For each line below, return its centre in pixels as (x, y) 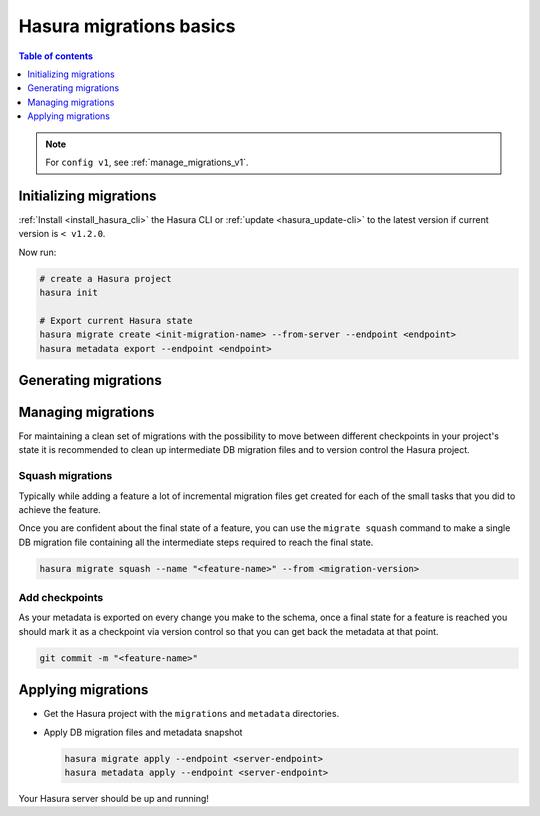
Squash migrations (65, 476)
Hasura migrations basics (127, 26)
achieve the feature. (60, 509)
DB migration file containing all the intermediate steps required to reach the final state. (196, 542)
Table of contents (56, 56)
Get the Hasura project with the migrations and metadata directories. (191, 714)
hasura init (69, 292)
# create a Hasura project (105, 278)
